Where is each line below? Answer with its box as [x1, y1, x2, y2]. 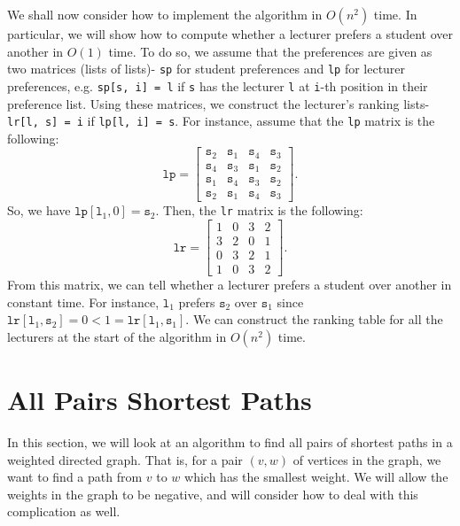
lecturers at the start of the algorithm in [7, 327, 227, 345]
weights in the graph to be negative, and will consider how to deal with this [7, 484, 418, 503]
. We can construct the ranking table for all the [185, 310, 443, 329]
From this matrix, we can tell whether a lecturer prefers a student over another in [7, 275, 452, 294]
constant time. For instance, [7, 292, 160, 311]
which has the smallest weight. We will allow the [184, 468, 448, 486]
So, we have [7, 201, 71, 220]
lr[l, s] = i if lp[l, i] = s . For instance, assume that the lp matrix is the [7, 112, 435, 130]
